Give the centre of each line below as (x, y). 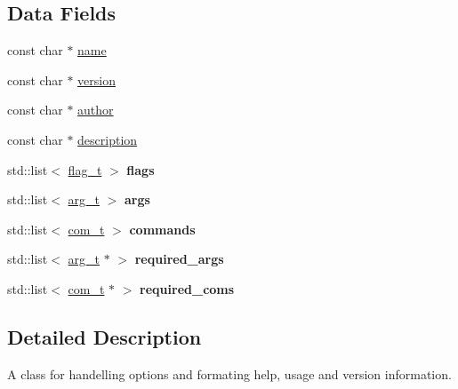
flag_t (85, 169)
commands (162, 229)
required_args (179, 259)
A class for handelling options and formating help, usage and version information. (229, 373)
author (96, 110)
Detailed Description (104, 336)
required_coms (187, 288)
